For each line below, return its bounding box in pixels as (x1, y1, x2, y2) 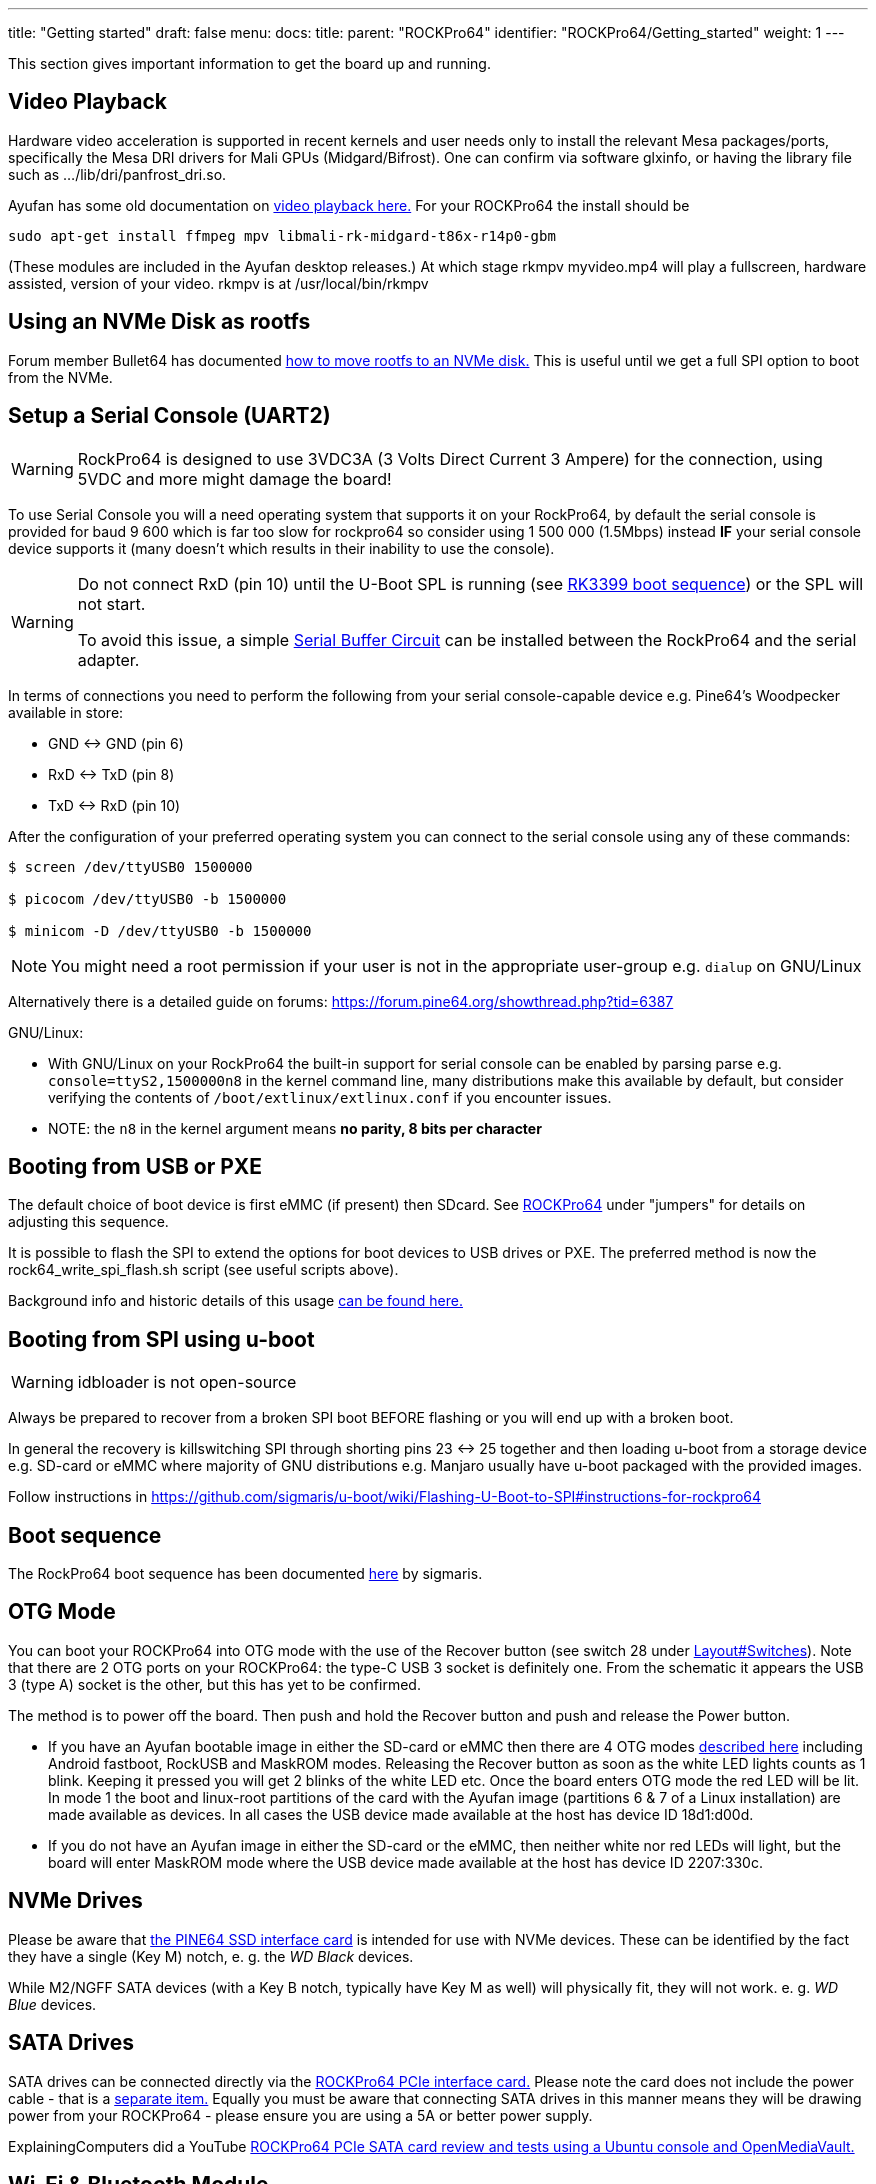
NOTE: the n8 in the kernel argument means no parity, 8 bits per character (48, 1119, 542, 1137)
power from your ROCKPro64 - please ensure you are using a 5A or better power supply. (8, 2106, 593, 2124)
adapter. (77, 649, 140, 670)
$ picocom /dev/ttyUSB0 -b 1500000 (8, 890, 287, 907)
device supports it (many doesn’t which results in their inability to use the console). (8, 539, 555, 557)
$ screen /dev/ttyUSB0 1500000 (8, 858, 253, 875)
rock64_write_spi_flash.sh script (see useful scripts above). (8, 1261, 399, 1279)
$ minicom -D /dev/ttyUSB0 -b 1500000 (8, 922, 312, 939)
